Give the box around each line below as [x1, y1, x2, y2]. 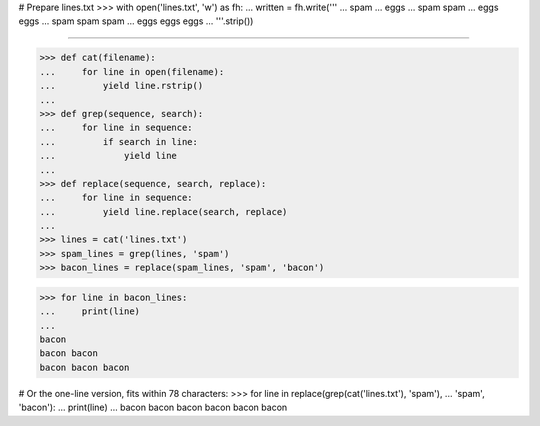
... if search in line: [39, 136, 199, 147]
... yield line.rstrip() [39, 80, 204, 92]
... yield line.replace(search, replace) [39, 206, 288, 217]
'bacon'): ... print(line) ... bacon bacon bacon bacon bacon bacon [18, 401, 288, 414]
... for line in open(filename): [39, 66, 225, 77]
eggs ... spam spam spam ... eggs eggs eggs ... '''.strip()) [18, 15, 254, 27]
